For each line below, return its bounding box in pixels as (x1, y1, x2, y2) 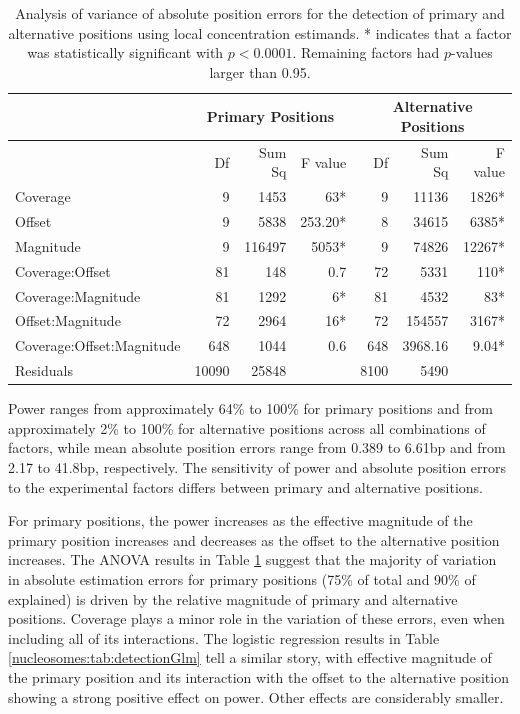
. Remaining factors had (292, 42, 440, 63)
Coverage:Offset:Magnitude (15, 335, 181, 356)
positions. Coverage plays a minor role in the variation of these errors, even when (8, 608, 505, 629)
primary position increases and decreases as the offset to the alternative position (8, 529, 500, 550)
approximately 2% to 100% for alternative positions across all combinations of (8, 417, 486, 438)
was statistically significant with (27, 42, 224, 63)
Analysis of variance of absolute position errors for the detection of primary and (15, 3, 505, 23)
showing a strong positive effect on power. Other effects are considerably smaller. (8, 686, 504, 707)
